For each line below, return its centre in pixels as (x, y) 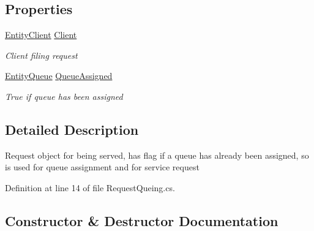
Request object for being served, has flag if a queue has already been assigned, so (157, 155)
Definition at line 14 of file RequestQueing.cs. (90, 187)
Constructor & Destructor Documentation (142, 220)
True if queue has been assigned (64, 96)
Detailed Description (72, 129)
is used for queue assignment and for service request (102, 167)
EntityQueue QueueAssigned (59, 76)
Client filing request (41, 55)
